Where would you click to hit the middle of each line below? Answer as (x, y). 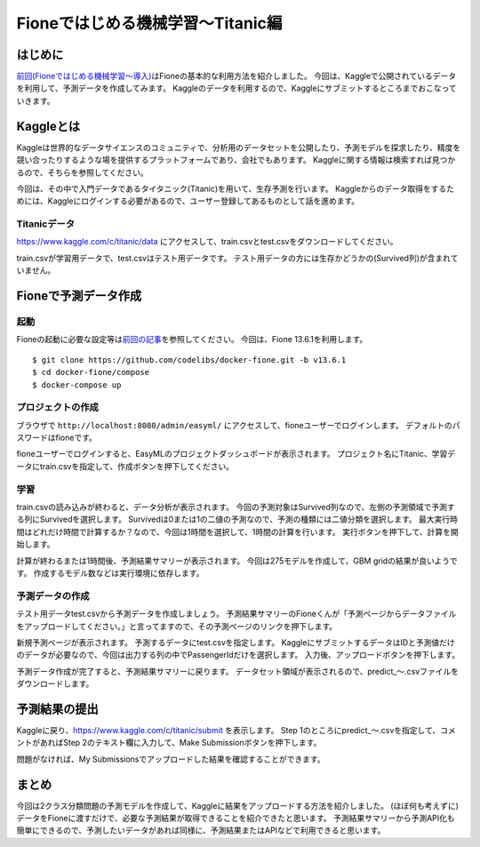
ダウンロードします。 (55, 683)
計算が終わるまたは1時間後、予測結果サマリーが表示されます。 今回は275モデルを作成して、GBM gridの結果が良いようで (237, 561)
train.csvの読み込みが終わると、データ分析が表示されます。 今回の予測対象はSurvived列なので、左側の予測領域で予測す (236, 507)
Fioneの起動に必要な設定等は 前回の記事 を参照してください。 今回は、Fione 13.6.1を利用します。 (192, 340)
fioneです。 (76, 438)
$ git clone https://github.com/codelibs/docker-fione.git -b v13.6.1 (189, 360)
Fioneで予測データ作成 (79, 296)
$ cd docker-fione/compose (91, 372)
